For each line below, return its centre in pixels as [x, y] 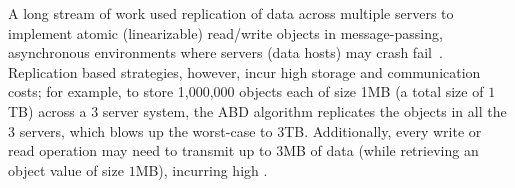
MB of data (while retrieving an [381, 150]
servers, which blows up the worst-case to [146, 130]
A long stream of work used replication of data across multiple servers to [231, 13]
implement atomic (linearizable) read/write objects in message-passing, [225, 32]
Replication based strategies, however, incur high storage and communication [244, 71]
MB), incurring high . [201, 169]
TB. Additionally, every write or [383, 130]
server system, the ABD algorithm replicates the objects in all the [304, 110]
